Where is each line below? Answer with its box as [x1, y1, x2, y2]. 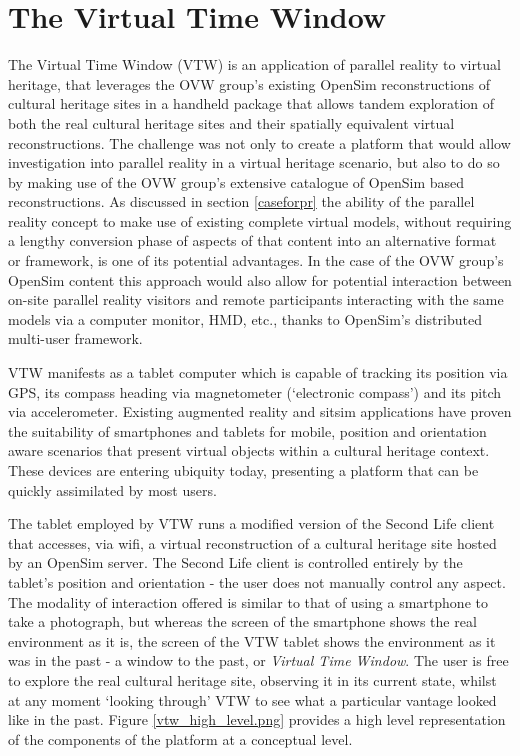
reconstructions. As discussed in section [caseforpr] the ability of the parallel [8, 191, 475, 212]
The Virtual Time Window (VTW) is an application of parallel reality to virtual [8, 54, 501, 75]
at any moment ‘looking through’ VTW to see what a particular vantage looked [8, 689, 497, 710]
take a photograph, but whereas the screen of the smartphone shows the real [8, 611, 477, 632]
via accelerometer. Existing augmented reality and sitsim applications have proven [8, 401, 512, 422]
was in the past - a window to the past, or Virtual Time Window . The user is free [8, 650, 509, 671]
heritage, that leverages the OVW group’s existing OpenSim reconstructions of [8, 73, 491, 94]
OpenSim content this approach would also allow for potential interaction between [8, 269, 512, 290]
